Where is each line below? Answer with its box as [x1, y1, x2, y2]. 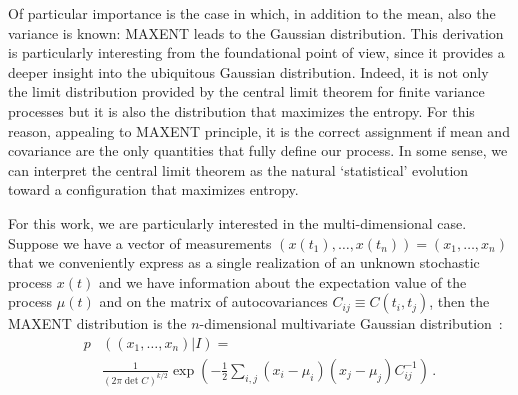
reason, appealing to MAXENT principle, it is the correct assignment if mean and [8, 120, 510, 141]
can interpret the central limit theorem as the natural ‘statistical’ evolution [8, 159, 469, 180]
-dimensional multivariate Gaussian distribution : [199, 313, 503, 334]
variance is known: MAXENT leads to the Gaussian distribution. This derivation [8, 22, 504, 43]
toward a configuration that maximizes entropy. [8, 179, 299, 200]
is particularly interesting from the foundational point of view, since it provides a [8, 42, 505, 63]
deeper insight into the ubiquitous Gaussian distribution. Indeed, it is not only [8, 61, 489, 82]
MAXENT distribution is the [8, 313, 187, 334]
